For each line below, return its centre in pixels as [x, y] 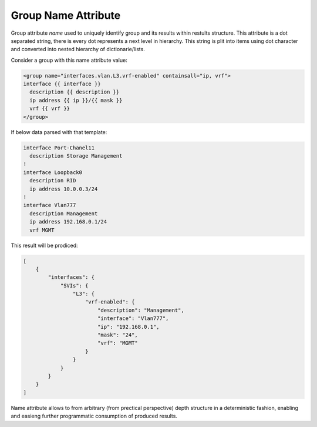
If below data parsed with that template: [59, 132]
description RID [53, 181]
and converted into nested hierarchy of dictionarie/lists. [78, 49]
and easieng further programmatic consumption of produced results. [94, 416]
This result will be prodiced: [44, 245]
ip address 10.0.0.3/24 [64, 189]
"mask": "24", [117, 335]
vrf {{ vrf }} [50, 109]
